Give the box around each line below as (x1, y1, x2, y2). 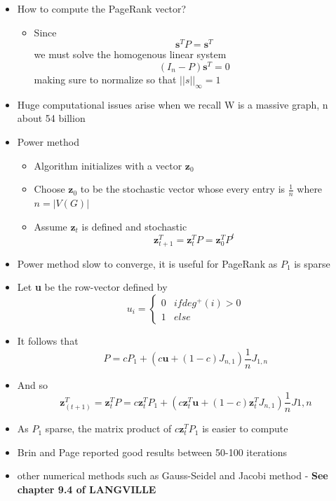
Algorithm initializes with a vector (34, 158, 182, 172)
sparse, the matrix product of (45, 421, 172, 436)
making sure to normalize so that (34, 71, 177, 86)
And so (17, 377, 48, 392)
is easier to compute (202, 421, 288, 436)
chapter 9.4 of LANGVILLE (17, 482, 156, 497)
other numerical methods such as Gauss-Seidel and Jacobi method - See (17, 468, 328, 483)
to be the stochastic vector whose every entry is (80, 181, 285, 196)
